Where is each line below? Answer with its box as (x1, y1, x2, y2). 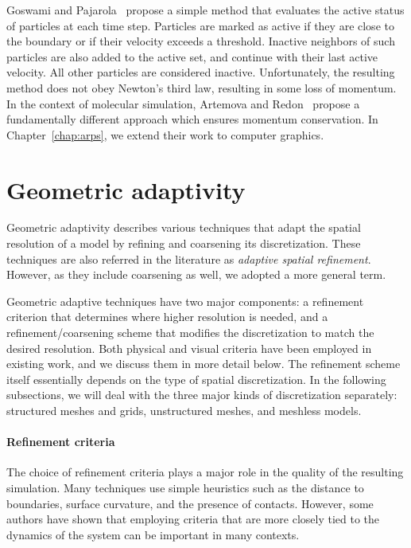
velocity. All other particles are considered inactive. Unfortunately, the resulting (6, 64, 395, 80)
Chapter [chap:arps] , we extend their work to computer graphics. (6, 126, 324, 143)
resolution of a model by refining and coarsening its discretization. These (6, 235, 361, 252)
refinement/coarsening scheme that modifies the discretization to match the (6, 324, 374, 341)
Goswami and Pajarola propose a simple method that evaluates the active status (6, 2, 405, 18)
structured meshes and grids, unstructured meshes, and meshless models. (6, 402, 362, 418)
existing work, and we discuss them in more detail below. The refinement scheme (6, 355, 401, 372)
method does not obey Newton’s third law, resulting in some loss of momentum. (6, 79, 397, 96)
